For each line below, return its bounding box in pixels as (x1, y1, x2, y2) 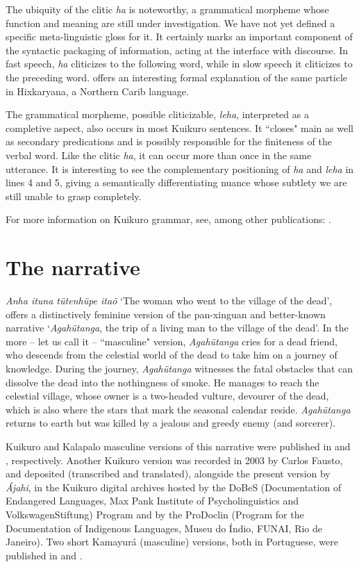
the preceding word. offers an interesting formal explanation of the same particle (6, 69, 348, 84)
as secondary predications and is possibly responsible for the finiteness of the (6, 134, 332, 149)
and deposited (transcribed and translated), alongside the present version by (6, 466, 331, 481)
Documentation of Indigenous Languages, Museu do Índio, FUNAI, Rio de (6, 520, 323, 535)
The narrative (6, 253, 140, 281)
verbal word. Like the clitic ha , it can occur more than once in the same (6, 147, 312, 162)
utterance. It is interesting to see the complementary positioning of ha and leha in (6, 161, 354, 176)
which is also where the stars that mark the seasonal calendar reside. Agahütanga (6, 402, 351, 416)
